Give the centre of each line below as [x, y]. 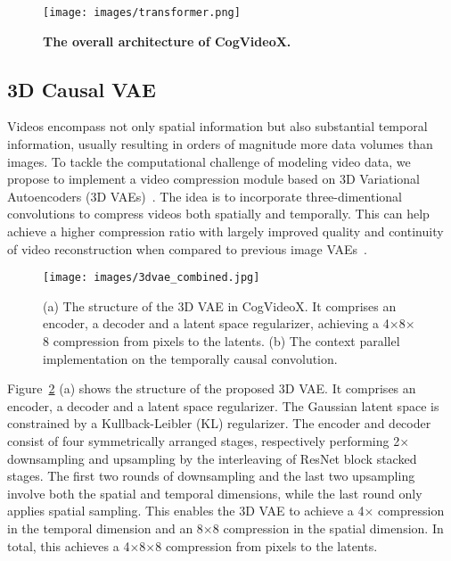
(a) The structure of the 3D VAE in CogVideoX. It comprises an [220, 305]
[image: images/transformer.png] [142, 12]
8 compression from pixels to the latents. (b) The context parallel [221, 341]
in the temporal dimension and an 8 [105, 528]
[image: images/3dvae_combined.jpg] [152, 278]
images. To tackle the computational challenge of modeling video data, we [209, 161]
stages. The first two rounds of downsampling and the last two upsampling [211, 476]
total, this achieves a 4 [69, 545]
